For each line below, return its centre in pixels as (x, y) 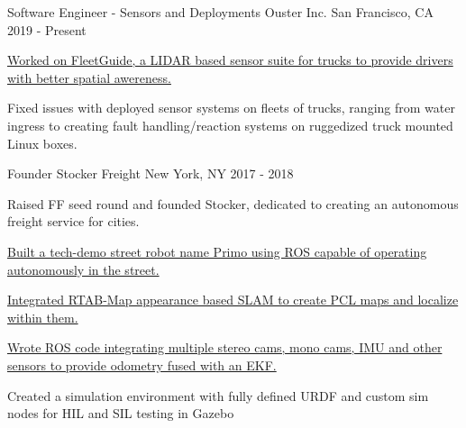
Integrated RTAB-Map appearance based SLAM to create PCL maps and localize (233, 300)
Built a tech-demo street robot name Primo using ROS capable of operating (217, 251)
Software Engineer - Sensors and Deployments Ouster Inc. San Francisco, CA (220, 12)
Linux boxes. (42, 143)
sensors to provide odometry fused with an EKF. (142, 364)
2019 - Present (47, 29)
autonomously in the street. (83, 269)
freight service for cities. (73, 221)
